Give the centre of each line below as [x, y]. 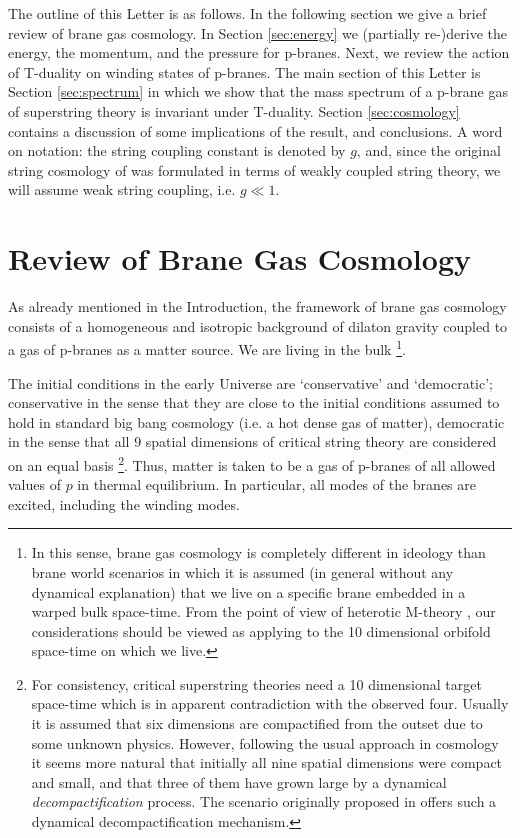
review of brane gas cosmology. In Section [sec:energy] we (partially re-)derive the [258, 32]
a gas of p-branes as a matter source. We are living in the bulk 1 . [207, 347]
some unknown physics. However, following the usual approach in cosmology [265, 742]
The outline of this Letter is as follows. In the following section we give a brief [247, 13]
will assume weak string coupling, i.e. [122, 189]
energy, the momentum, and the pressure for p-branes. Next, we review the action [259, 52]
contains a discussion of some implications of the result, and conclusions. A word [255, 130]
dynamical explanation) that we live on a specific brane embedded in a [248, 591]
